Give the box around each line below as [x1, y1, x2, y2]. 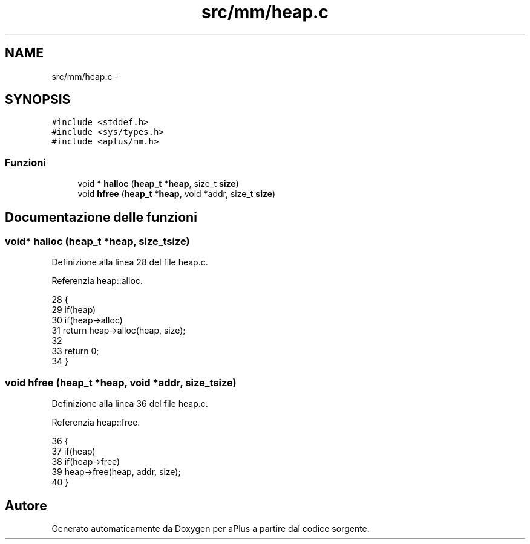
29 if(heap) [51, 305, 96, 316]
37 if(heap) [51, 446, 96, 457]
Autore [5, 497, 47, 513]
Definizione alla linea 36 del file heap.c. [51, 398, 208, 409]
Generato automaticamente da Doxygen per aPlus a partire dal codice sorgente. [51, 523, 370, 534]
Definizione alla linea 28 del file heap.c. [51, 257, 208, 268]
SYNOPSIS [5, 92, 71, 108]
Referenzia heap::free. [51, 417, 140, 428]
